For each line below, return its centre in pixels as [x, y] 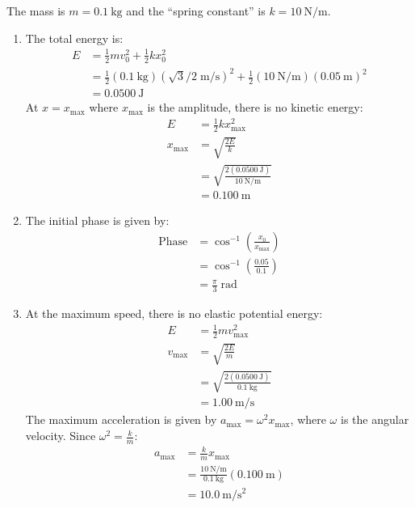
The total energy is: [74, 38]
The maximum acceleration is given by [121, 419]
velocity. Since [61, 436]
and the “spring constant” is [196, 11]
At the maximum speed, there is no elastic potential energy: [174, 313]
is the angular [375, 419]
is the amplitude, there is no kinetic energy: [255, 107]
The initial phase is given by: [97, 220]
